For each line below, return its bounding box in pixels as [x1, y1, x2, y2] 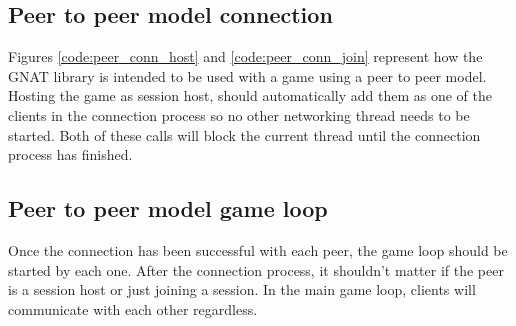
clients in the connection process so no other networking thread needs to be [8, 104, 470, 125]
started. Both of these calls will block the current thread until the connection [8, 124, 481, 145]
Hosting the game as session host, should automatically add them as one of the [8, 85, 492, 106]
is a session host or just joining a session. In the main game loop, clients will [8, 279, 476, 300]
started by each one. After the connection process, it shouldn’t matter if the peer [8, 259, 504, 280]
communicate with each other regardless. [8, 298, 258, 319]
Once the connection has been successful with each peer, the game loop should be [8, 239, 508, 260]
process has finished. [8, 144, 133, 165]
